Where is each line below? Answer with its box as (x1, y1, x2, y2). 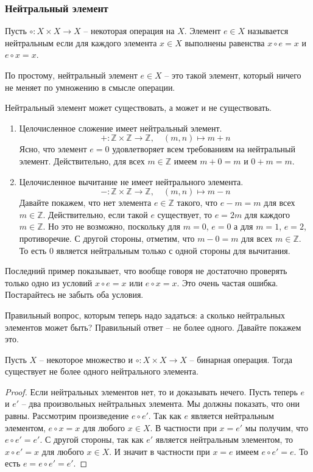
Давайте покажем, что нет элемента (19, 196, 152, 209)
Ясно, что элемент (19, 143, 87, 155)
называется (247, 24, 289, 37)
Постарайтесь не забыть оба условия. (5, 288, 144, 301)
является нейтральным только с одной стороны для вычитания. (56, 244, 290, 256)
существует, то (157, 208, 213, 220)
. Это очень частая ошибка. (177, 276, 278, 289)
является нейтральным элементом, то (155, 433, 294, 446)
